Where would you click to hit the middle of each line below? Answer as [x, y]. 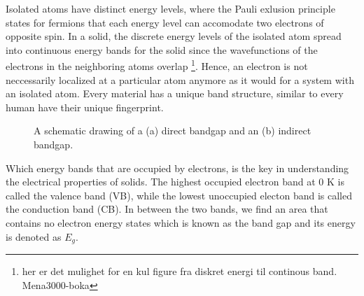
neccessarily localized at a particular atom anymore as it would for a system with [180, 79]
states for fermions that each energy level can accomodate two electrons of [165, 22]
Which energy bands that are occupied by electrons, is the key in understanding [177, 168]
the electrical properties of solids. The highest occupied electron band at [161, 182]
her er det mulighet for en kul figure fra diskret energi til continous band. [180, 271]
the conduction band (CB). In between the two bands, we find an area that [167, 209]
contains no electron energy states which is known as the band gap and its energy [181, 222]
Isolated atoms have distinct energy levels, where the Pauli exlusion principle [170, 8]
